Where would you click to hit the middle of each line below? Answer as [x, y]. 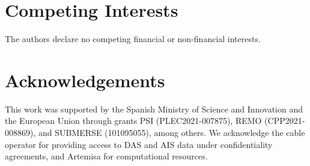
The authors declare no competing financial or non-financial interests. [133, 39]
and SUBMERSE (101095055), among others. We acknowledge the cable [172, 133]
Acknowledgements [85, 80]
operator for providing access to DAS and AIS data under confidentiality [139, 144]
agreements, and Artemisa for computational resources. [106, 156]
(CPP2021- [285, 121]
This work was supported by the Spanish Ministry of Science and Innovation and [154, 109]
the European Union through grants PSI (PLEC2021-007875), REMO [133, 121]
